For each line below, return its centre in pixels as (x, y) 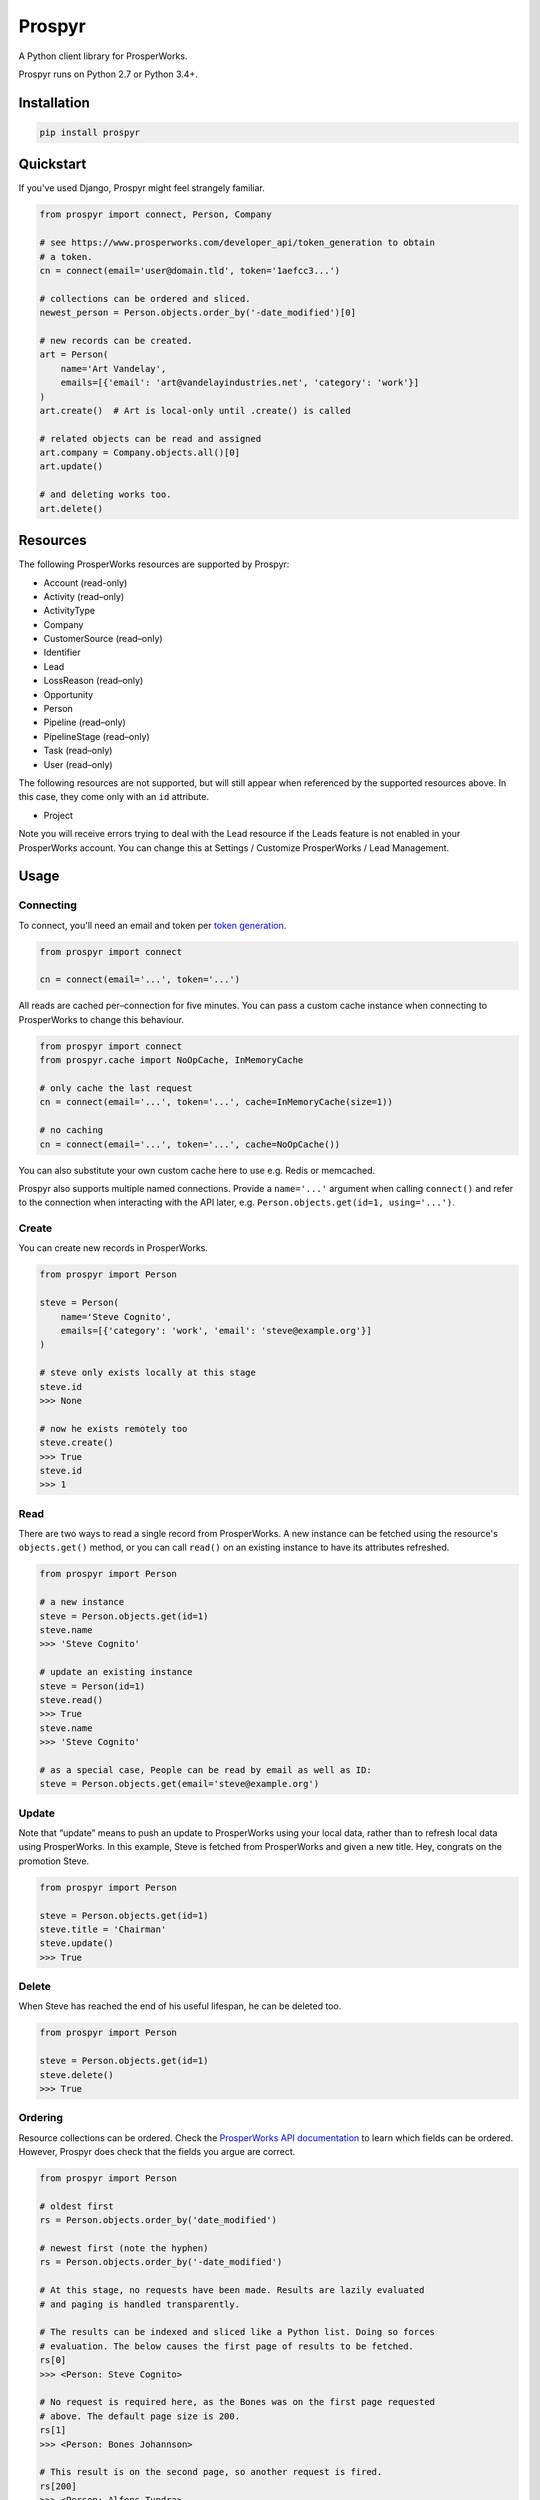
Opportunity (68, 694)
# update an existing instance (116, 1672)
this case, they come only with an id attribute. (114, 797)
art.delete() (71, 508)
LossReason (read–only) (93, 681)
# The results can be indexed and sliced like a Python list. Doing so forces (237, 2332)
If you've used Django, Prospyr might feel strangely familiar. (141, 188)
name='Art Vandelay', (113, 368)
